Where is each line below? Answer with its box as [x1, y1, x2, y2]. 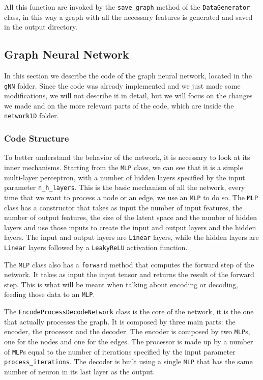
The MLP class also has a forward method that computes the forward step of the [4, 259, 254, 269]
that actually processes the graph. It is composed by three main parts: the [4, 316, 236, 327]
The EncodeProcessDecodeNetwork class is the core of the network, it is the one [4, 306, 254, 317]
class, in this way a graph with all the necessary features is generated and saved [4, 11, 253, 22]
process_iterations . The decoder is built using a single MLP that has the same [4, 356, 253, 367]
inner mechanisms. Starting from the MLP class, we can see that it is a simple [4, 161, 243, 172]
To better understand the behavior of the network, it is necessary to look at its [4, 152, 250, 162]
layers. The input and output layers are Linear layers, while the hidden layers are [4, 232, 259, 242]
